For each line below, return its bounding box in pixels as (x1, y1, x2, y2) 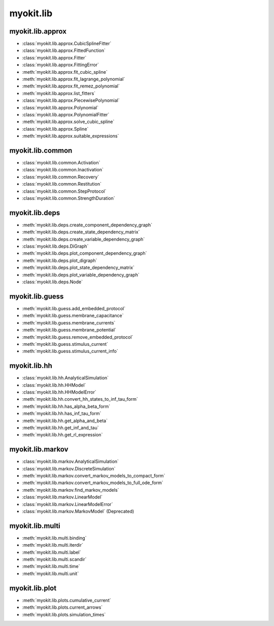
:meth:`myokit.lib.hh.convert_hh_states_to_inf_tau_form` (22, 396, 138, 402)
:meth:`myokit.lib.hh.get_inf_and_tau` (22, 425, 99, 431)
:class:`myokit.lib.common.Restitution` (22, 181, 101, 187)
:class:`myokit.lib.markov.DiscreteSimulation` (22, 465, 116, 471)
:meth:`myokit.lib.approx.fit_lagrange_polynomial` (22, 76, 125, 82)
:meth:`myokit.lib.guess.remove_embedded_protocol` (22, 334, 133, 340)
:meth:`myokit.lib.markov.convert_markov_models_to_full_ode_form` (22, 480, 163, 486)
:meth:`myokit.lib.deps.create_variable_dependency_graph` (22, 236, 145, 242)
